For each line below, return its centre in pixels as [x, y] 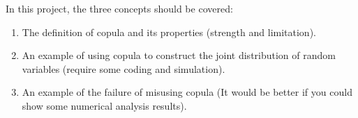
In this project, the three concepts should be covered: [119, 8]
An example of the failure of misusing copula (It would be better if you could [187, 92]
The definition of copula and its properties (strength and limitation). [169, 32]
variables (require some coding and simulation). [124, 68]
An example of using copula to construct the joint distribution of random [179, 55]
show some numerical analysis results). [104, 105]
